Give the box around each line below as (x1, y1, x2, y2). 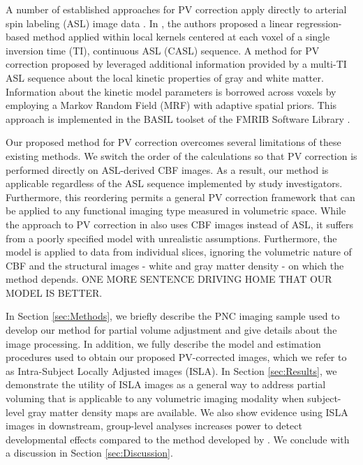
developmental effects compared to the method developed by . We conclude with (6, 431, 350, 446)
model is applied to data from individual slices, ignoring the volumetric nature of (6, 244, 352, 259)
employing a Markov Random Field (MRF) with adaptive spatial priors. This (6, 98, 337, 112)
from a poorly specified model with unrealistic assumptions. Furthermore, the (6, 230, 337, 245)
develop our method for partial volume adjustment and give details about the (6, 323, 337, 337)
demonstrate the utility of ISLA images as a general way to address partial (6, 377, 326, 392)
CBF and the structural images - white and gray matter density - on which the (6, 258, 344, 272)
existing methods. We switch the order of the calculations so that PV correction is (6, 148, 357, 163)
